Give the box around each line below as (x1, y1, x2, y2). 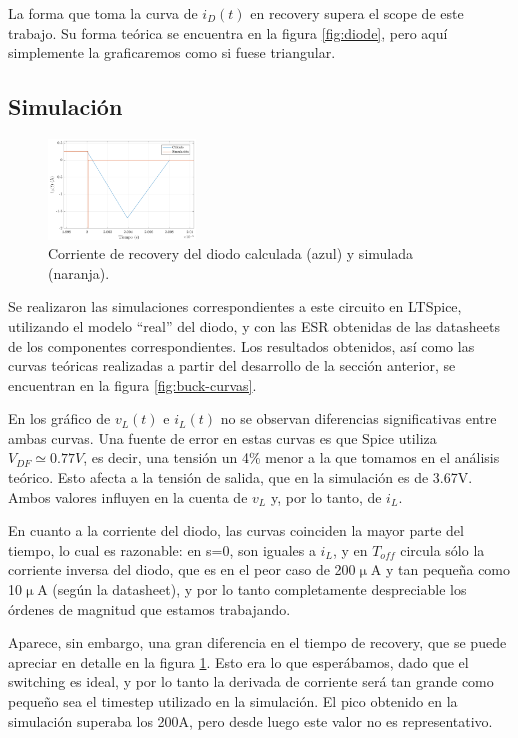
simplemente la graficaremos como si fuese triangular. (8, 42, 336, 63)
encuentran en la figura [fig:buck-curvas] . (8, 374, 257, 395)
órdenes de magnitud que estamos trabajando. (8, 598, 291, 619)
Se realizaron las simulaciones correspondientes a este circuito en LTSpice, (8, 296, 462, 317)
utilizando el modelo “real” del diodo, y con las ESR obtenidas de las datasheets (8, 315, 500, 336)
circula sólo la (400, 539, 485, 560)
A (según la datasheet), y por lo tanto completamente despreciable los (37, 579, 467, 600)
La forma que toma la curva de (8, 3, 198, 23)
